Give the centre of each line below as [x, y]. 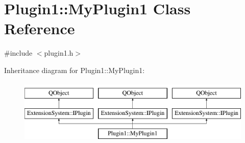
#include [18, 53]
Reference [40, 28]
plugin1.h [59, 53]
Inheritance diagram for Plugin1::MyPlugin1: [75, 70]
